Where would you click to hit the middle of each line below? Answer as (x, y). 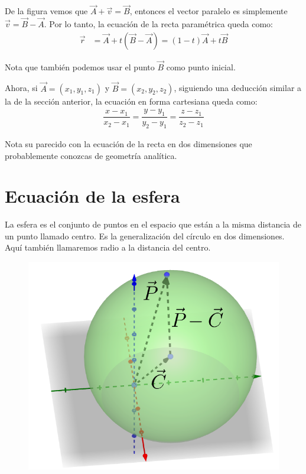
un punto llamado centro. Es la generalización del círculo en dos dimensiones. (145, 236)
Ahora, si (21, 88)
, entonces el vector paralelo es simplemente (209, 11)
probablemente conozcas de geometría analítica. (91, 155)
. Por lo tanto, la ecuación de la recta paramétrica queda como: (158, 24)
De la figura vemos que (46, 11)
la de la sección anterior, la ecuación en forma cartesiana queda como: (131, 101)
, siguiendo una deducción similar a (238, 88)
